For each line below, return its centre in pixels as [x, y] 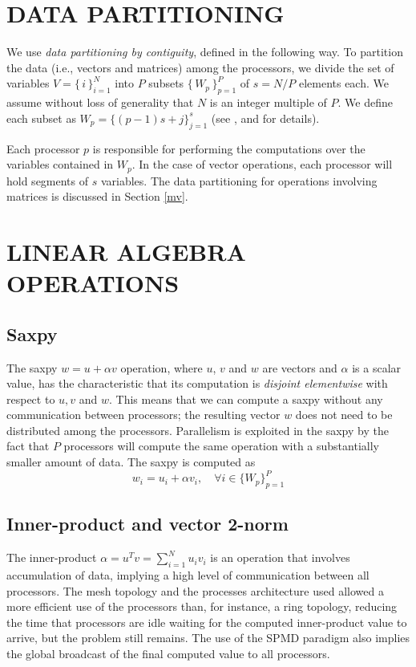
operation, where [162, 367]
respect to [31, 399]
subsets [166, 83]
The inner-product [52, 557]
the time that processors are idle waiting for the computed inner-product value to [207, 622]
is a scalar [377, 367]
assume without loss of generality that [100, 102]
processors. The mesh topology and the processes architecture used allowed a [195, 590]
